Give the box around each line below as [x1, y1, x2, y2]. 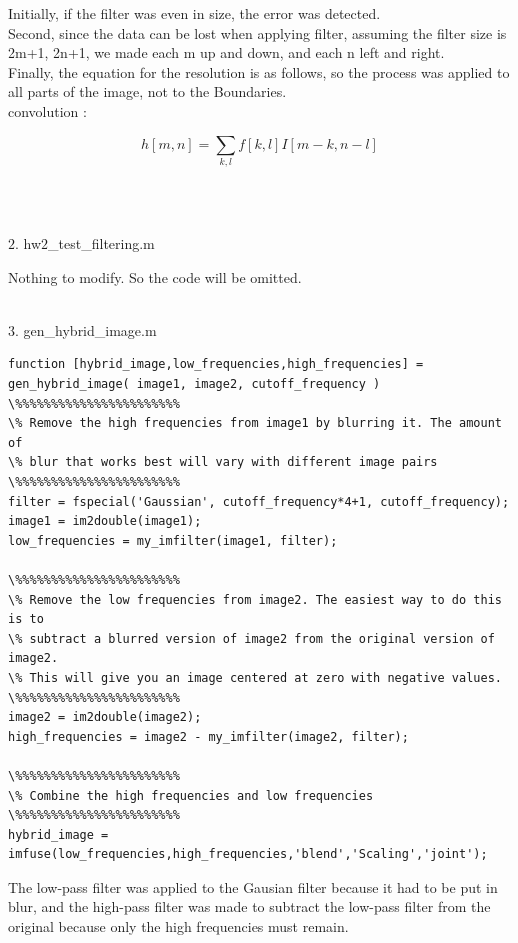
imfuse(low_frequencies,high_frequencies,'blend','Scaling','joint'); [8, 847, 488, 862]
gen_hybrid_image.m [23, 319, 157, 340]
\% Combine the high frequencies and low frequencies [8, 788, 374, 803]
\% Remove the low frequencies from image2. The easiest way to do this [8, 592, 502, 607]
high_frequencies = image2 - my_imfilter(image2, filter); [8, 729, 409, 744]
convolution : [8, 100, 87, 121]
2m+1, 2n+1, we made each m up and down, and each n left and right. [8, 42, 445, 63]
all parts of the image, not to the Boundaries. [8, 81, 287, 102]
